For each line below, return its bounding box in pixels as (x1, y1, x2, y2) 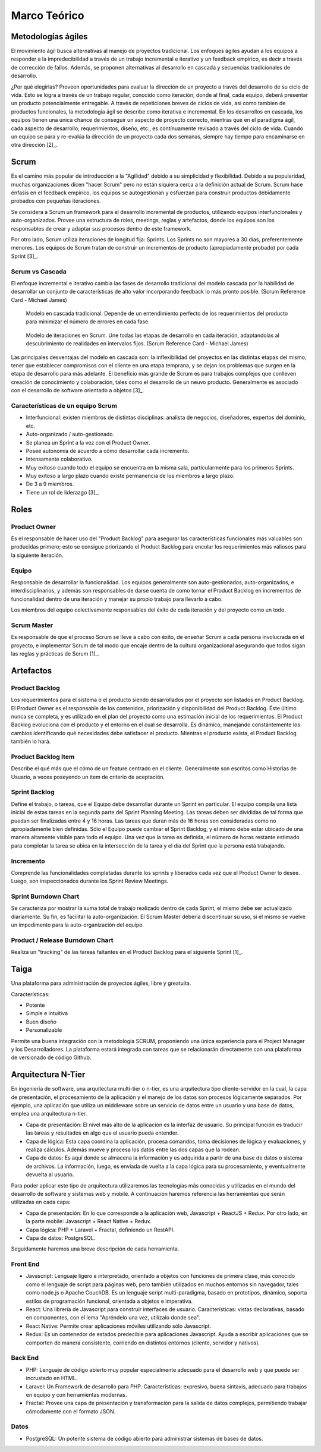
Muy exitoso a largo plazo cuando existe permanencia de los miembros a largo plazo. (26, 473, 235, 480)
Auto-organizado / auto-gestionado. (26, 431, 115, 438)
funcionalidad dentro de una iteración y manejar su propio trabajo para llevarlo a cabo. (11, 595, 223, 603)
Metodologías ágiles (11, 32, 89, 42)
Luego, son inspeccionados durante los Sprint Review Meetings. (11, 877, 169, 885)
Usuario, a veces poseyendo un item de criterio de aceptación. (11, 773, 165, 780)
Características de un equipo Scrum (11, 401, 117, 410)
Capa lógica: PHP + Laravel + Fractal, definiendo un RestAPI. (26, 1226, 175, 1233)
